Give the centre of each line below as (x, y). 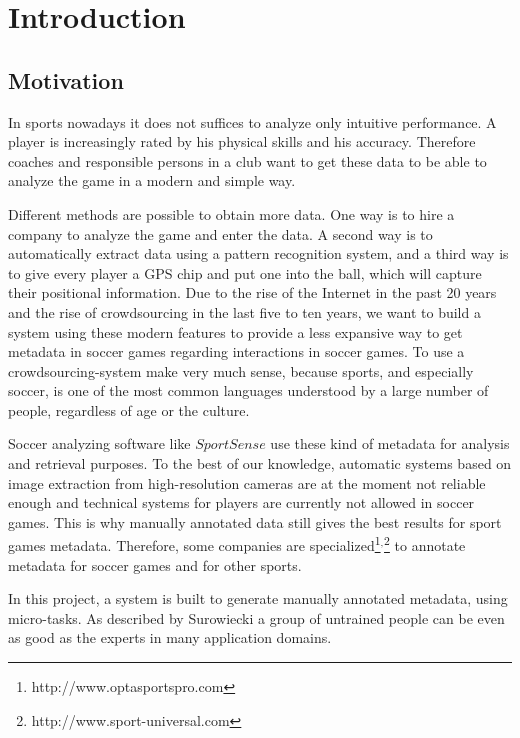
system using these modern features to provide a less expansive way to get (235, 331)
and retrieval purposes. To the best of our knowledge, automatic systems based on (260, 463)
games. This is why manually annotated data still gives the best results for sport (255, 521)
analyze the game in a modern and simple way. (152, 180)
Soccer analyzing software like (99, 443)
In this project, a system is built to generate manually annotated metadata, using (258, 598)
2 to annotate (425, 544)
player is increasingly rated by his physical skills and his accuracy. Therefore (242, 141)
